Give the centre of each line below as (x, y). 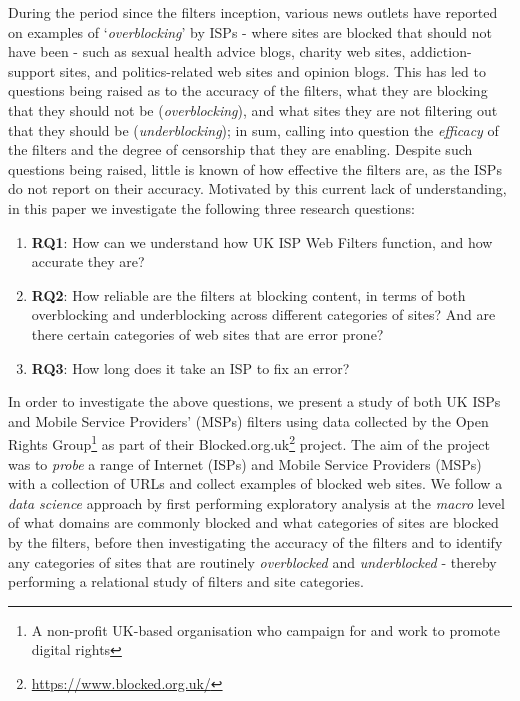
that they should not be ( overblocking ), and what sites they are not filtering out (253, 109)
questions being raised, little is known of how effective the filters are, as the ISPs (255, 168)
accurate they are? (88, 261)
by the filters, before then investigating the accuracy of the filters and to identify (255, 541)
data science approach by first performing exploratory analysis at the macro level (256, 502)
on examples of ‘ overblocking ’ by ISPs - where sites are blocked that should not (250, 31)
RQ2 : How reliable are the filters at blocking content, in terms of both (248, 294)
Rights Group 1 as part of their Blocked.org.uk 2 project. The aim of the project (249, 442)
